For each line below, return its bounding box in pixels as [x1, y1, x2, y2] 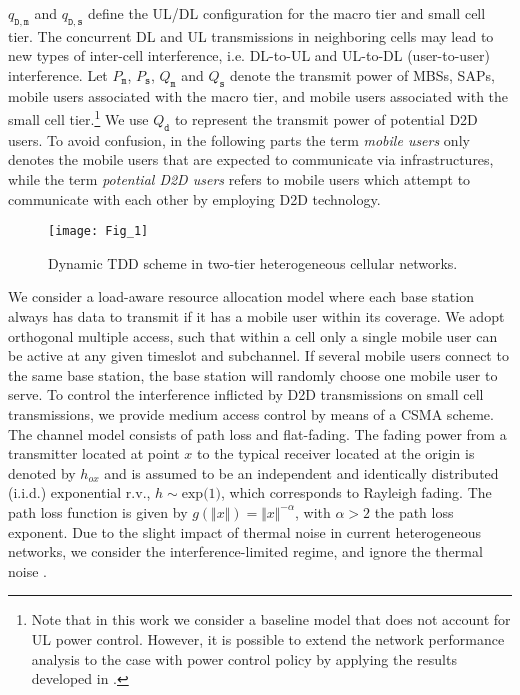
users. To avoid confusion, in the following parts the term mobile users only [8, 129, 470, 150]
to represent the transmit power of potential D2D [174, 109, 478, 130]
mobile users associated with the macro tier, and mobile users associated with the [8, 85, 509, 106]
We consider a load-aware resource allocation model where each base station [8, 286, 474, 307]
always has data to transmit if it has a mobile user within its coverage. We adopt [8, 306, 505, 327]
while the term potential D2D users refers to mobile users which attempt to [8, 169, 471, 190]
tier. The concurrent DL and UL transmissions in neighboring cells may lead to [8, 25, 494, 46]
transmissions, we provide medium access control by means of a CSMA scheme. [8, 404, 494, 425]
